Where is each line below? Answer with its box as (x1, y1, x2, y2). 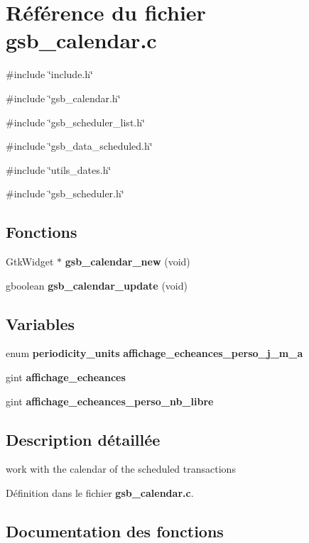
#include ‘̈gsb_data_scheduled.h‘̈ (6, 138, 153, 153)
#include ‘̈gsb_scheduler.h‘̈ (6, 186, 124, 201)
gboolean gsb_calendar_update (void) (6, 278, 188, 292)
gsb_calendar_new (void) (65, 254, 190, 269)
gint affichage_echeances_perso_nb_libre (6, 393, 214, 408)
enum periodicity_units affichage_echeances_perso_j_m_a (6, 346, 303, 361)
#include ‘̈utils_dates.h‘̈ (6, 162, 112, 177)
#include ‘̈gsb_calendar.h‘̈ (6, 90, 121, 105)
